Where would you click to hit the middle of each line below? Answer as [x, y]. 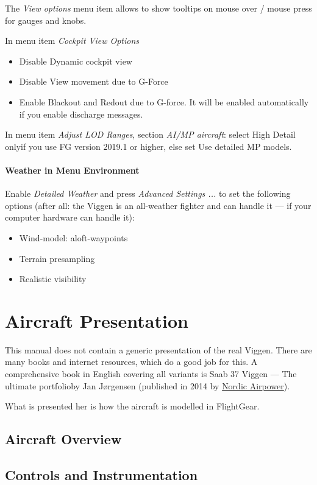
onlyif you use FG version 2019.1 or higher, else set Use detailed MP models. [148, 146]
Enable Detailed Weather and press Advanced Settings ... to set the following [148, 193]
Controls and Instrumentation [102, 474]
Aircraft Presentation [97, 320]
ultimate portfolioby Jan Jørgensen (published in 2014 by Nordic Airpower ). [148, 385]
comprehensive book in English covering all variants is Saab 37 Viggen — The [151, 374]
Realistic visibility [53, 279]
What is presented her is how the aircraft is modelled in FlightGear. [132, 406]
